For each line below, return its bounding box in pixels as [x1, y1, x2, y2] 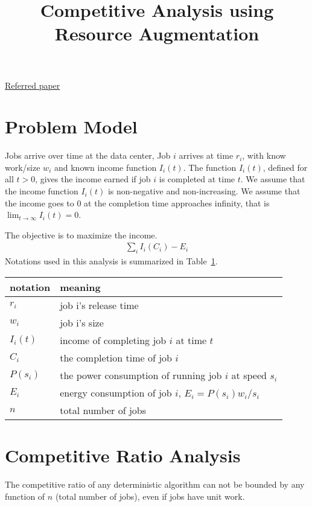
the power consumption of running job [60, 368, 222, 382]
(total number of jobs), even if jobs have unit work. [55, 489, 245, 502]
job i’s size [60, 315, 104, 330]
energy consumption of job [60, 385, 172, 400]
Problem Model [5, 114, 138, 139]
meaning [60, 279, 101, 294]
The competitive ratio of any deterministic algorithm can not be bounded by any [5, 477, 305, 490]
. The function [183, 161, 237, 173]
